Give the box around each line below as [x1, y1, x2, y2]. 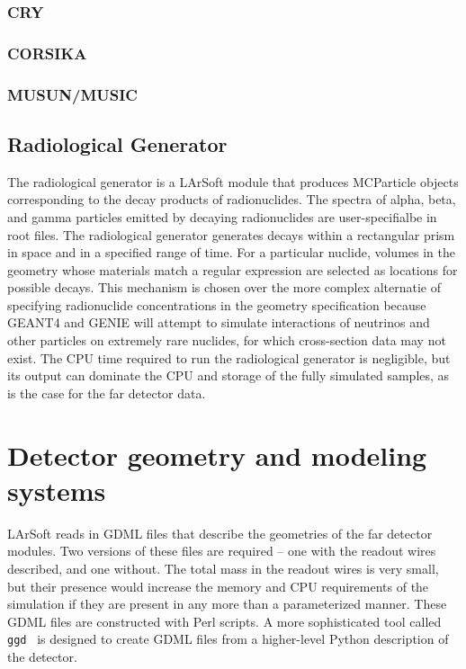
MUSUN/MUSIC [7, 83, 138, 105]
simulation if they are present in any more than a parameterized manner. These [7, 594, 447, 613]
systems [7, 471, 106, 508]
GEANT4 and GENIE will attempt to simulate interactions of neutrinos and [7, 313, 430, 332]
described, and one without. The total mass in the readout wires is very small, [7, 558, 439, 577]
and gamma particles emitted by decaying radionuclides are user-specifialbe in [7, 207, 437, 226]
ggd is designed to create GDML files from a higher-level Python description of [7, 629, 449, 648]
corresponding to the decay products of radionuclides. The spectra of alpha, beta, [7, 190, 456, 209]
